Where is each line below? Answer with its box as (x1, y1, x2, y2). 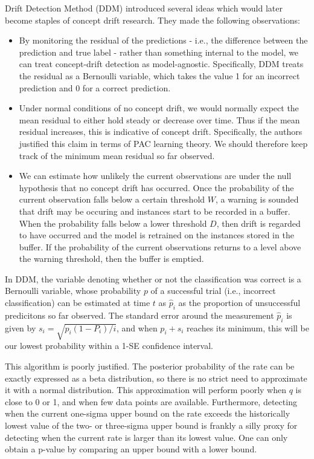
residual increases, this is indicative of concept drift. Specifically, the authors (19, 125, 303, 138)
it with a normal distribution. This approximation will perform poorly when (5, 383, 286, 396)
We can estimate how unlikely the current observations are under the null (19, 169, 292, 182)
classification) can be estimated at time (5, 296, 150, 309)
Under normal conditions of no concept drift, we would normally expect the (19, 102, 299, 114)
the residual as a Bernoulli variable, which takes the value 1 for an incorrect (19, 69, 300, 82)
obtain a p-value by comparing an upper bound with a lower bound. (5, 443, 257, 455)
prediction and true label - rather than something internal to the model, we (19, 45, 299, 58)
